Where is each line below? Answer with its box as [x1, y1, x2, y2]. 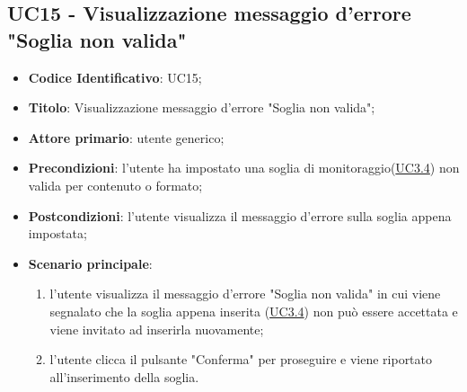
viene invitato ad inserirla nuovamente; [49, 319, 264, 338]
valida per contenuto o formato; [28, 175, 203, 194]
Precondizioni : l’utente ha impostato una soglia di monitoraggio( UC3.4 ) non [28, 158, 460, 177]
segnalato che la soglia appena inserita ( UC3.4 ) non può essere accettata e [49, 301, 458, 320]
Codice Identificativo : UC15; [28, 67, 202, 86]
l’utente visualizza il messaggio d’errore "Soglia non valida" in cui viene [49, 284, 441, 303]
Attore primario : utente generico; [28, 128, 225, 147]
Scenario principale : [28, 254, 153, 272]
